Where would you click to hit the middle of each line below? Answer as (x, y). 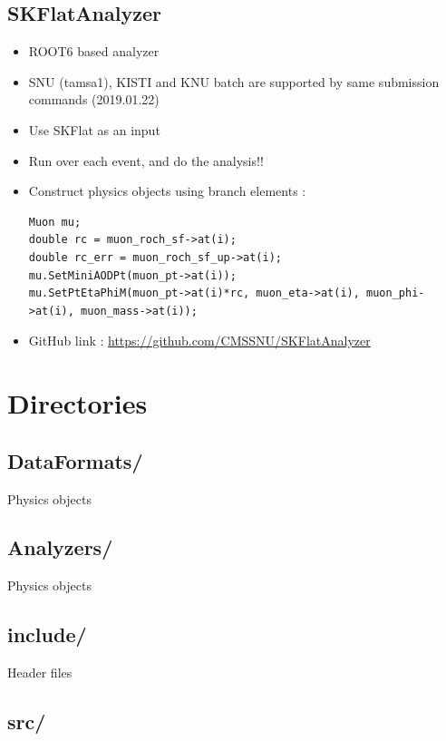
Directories (78, 403)
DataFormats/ (75, 460)
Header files (40, 673)
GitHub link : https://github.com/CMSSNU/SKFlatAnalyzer (199, 341)
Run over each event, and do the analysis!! (146, 160)
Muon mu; (55, 222)
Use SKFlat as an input (94, 129)
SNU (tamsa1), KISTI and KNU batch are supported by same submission (234, 81)
